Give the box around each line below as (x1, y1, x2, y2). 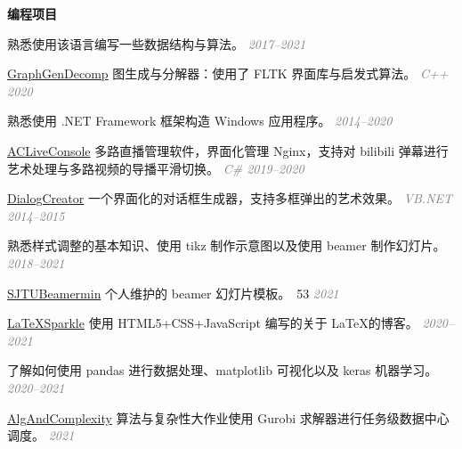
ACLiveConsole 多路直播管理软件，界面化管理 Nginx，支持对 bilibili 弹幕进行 (7, 141, 449, 159)
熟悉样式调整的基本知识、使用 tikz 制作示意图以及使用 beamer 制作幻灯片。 (7, 236, 446, 255)
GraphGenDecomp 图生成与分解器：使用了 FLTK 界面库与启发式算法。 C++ (7, 64, 449, 83)
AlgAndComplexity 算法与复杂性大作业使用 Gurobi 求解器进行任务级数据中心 (7, 408, 450, 427)
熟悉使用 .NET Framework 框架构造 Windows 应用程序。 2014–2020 (7, 111, 393, 130)
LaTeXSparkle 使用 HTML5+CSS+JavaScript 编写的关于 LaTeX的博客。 (7, 314, 418, 332)
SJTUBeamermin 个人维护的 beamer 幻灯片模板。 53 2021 (7, 283, 339, 302)
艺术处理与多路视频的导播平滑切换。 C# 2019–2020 (7, 159, 304, 177)
